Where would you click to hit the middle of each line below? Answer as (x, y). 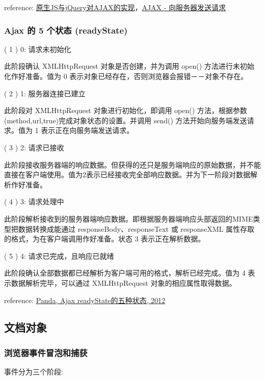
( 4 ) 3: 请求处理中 (34, 201)
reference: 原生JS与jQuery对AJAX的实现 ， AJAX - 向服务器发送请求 (115, 7)
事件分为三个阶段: (34, 372)
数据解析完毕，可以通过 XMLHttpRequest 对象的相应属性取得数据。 (124, 282)
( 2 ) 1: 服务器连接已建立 (45, 93)
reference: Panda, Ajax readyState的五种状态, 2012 (85, 300)
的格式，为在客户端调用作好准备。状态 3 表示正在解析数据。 (105, 239)
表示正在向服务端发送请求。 (87, 130)
